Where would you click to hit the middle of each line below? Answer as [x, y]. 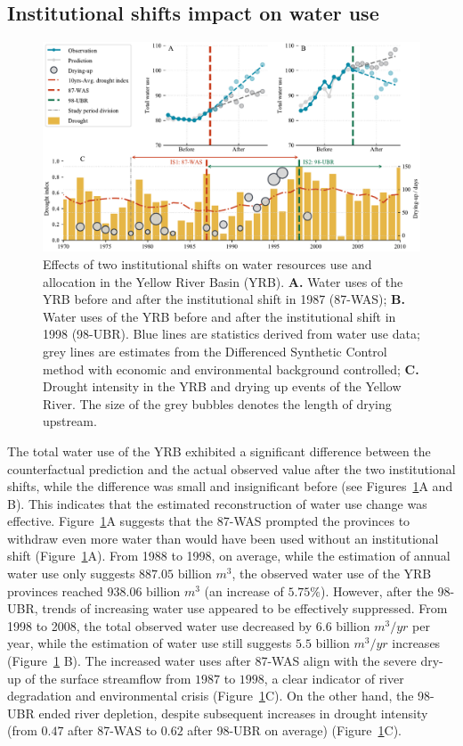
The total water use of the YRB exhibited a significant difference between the [219, 451]
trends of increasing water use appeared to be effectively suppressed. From [245, 608]
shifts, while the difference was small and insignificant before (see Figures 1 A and [230, 486]
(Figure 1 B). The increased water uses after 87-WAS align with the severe [212, 661]
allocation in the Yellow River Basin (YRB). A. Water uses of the [223, 281]
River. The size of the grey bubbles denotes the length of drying [217, 403]
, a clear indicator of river [334, 678]
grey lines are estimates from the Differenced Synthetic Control [215, 351]
